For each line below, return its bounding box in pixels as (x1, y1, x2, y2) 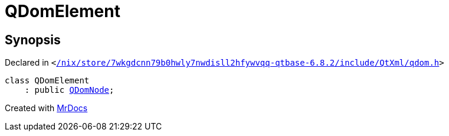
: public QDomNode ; (24, 85, 114, 95)
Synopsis (5, 32, 61, 47)
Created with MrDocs (5, 103, 88, 114)
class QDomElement (5, 76, 90, 86)
